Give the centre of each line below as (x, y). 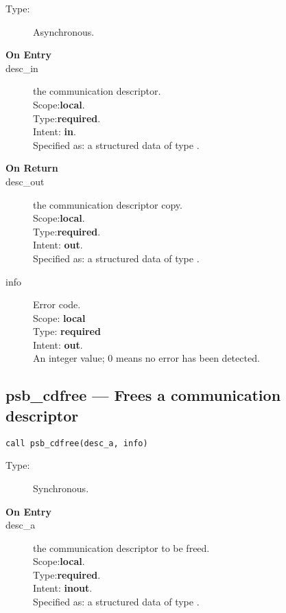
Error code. (57, 304)
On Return (32, 168)
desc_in (22, 68)
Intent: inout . (63, 588)
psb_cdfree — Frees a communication (143, 395)
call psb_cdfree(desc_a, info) (77, 443)
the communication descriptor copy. (108, 204)
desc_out (25, 181)
